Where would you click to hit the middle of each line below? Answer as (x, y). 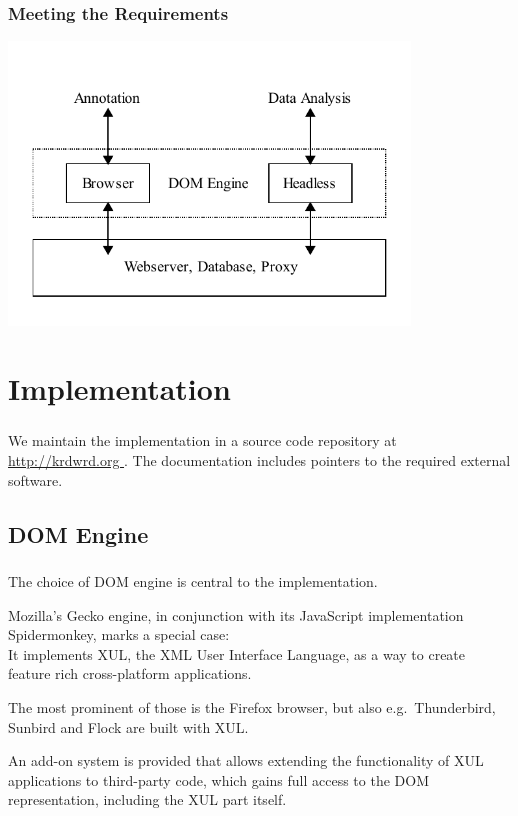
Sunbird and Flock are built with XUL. (128, 726)
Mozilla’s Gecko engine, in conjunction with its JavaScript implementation (236, 614)
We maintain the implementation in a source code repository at (202, 440)
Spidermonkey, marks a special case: (119, 634)
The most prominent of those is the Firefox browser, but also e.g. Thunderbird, (252, 706)
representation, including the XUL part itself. (147, 799)
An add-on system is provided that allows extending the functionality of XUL (246, 760)
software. (35, 479)
